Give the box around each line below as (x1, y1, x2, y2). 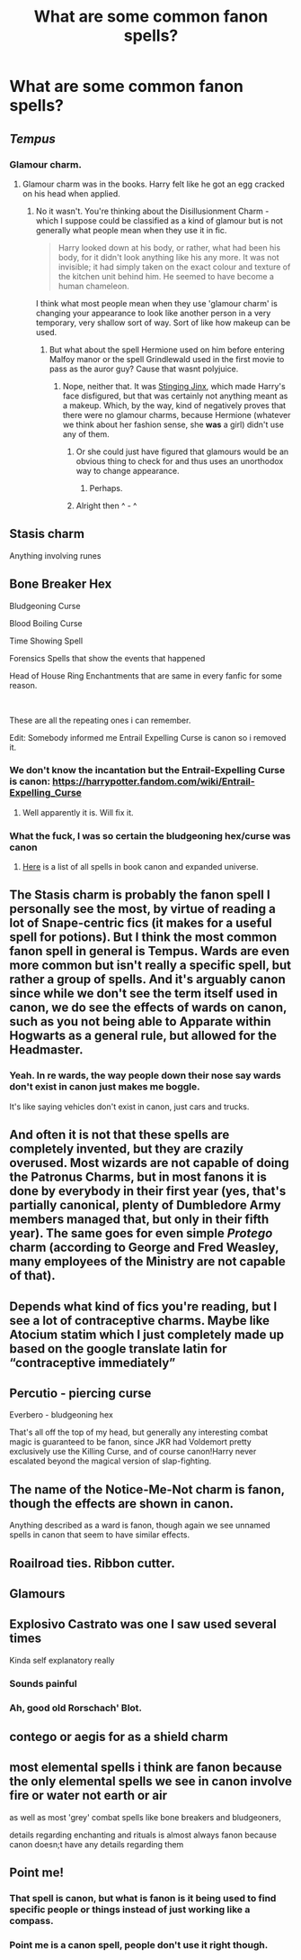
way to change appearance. (75, 465, 180, 476)
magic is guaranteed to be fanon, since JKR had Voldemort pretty (9, 1436, 252, 1447)
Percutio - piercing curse (9, 1385, 152, 1400)
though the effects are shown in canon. (9, 1496, 234, 1511)
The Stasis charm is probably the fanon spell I (9, 888, 271, 903)
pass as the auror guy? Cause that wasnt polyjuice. (49, 363, 239, 374)
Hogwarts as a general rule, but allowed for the (9, 1028, 277, 1044)
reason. (9, 679, 38, 690)
